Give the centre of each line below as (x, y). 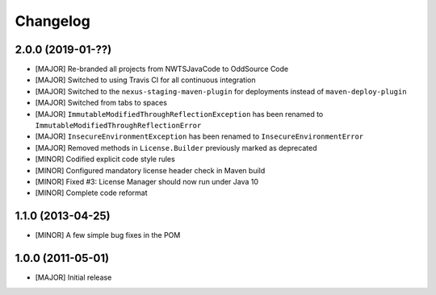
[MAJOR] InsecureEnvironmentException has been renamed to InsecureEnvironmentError (199, 136)
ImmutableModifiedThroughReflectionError (118, 126)
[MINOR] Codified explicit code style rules (105, 159)
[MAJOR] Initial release (73, 277)
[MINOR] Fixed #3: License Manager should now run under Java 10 (147, 181)
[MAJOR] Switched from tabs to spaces (101, 103)
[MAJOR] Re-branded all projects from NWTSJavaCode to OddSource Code (162, 69)
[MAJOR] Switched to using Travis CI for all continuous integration (145, 80)
